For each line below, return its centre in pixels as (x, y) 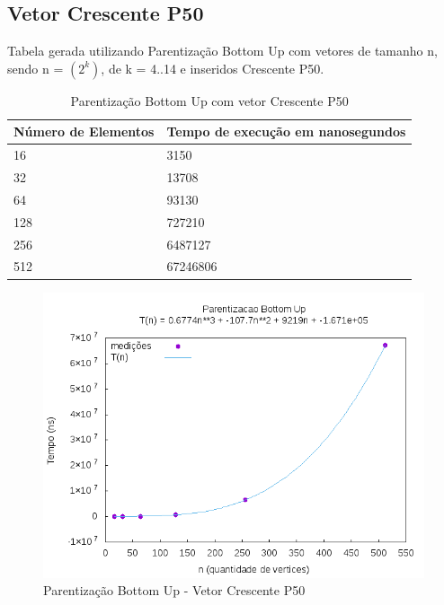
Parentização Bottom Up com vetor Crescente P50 (209, 100)
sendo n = (36, 68)
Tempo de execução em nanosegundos (286, 132)
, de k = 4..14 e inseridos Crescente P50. (213, 68)
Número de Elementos (84, 132)
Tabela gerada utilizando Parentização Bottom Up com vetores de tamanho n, (222, 51)
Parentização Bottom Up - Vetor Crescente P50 (174, 590)
